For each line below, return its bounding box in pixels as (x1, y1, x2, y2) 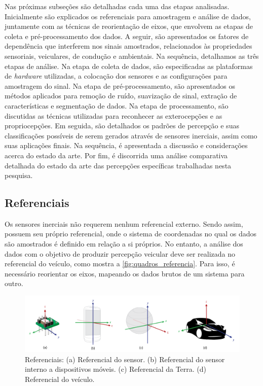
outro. (5, 278, 23, 289)
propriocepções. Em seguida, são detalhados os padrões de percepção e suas (5, 120, 239, 131)
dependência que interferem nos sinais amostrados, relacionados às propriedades (5, 41, 252, 51)
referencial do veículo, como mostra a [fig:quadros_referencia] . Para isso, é (5, 258, 235, 269)
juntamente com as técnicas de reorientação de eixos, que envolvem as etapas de (5, 21, 253, 31)
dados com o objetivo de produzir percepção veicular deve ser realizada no (5, 248, 235, 259)
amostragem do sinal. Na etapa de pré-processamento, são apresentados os (5, 80, 235, 91)
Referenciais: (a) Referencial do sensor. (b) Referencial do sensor (25, 354, 225, 364)
